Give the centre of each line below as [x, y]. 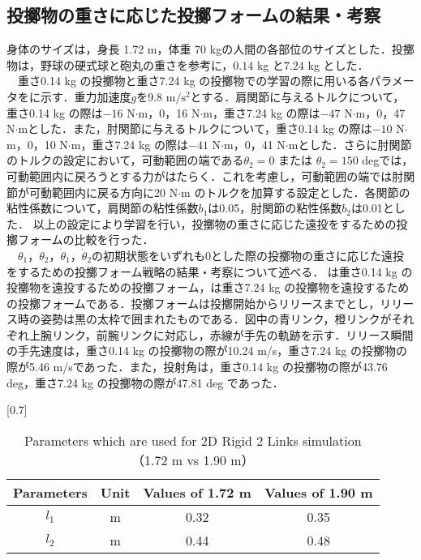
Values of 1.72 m [197, 492]
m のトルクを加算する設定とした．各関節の [296, 192]
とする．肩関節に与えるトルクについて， [297, 96]
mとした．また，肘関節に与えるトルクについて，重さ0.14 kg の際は [195, 128]
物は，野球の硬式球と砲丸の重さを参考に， [120, 64]
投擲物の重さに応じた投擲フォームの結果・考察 [194, 15]
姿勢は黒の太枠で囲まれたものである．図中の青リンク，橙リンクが [216, 319]
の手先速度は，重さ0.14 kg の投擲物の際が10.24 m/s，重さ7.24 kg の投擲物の [207, 351]
